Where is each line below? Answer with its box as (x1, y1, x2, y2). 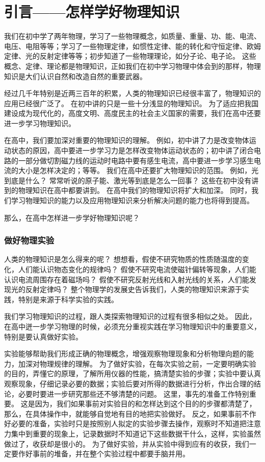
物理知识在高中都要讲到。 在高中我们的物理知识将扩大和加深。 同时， (18, 185, 252, 196)
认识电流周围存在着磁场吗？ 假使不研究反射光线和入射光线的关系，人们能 (4, 274, 249, 284)
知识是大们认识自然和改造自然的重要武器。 (4, 70, 147, 81)
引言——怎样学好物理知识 (4, 1, 180, 22)
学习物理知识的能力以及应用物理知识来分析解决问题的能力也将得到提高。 (11, 195, 254, 206)
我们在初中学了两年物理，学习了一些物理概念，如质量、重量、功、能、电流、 (4, 31, 261, 41)
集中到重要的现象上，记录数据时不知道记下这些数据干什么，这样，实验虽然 (11, 428, 261, 439)
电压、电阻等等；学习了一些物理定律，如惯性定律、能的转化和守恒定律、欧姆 (4, 40, 261, 51)
